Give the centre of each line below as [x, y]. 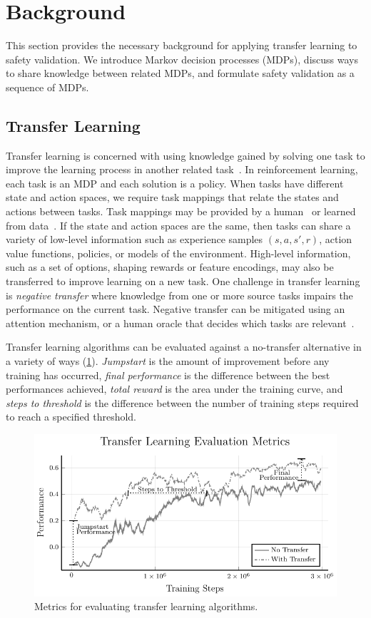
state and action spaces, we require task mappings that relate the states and [172, 197]
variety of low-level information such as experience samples [134, 239]
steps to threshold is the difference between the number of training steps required [182, 402]
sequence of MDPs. [47, 87]
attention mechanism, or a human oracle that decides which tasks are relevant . [180, 323]
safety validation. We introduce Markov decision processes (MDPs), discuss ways [182, 59]
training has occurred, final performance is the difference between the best [168, 375]
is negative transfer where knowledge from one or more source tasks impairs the [179, 295]
